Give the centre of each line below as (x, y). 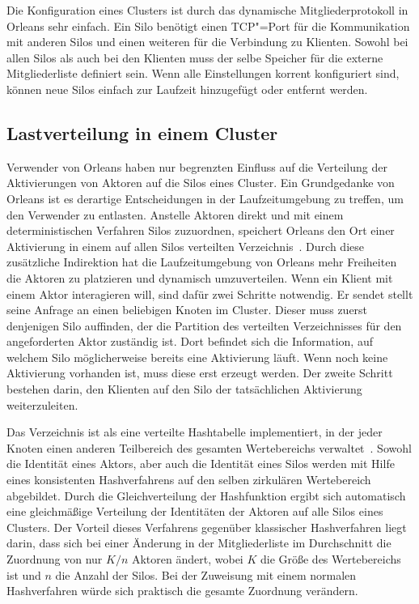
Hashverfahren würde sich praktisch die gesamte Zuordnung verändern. (182, 591)
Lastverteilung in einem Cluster (142, 132)
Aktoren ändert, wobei (187, 559)
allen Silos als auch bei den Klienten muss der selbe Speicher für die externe (195, 57)
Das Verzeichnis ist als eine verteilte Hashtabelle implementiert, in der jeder (195, 432)
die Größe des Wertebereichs (330, 559)
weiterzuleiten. (42, 404)
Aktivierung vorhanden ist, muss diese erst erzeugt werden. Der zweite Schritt (200, 373)
